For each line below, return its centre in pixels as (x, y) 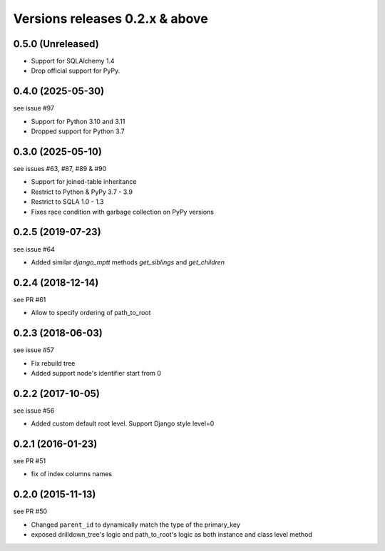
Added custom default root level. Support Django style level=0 (123, 423)
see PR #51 (30, 461)
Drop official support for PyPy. (76, 71)
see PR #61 (30, 299)
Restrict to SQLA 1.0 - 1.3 (67, 202)
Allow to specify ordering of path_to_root (91, 313)
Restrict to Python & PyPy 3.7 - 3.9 (82, 192)
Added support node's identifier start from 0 (96, 373)
